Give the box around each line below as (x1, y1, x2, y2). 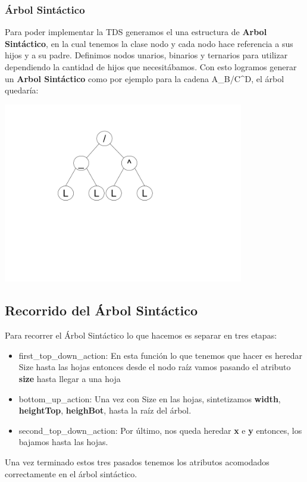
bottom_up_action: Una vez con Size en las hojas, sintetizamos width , (18, 392, 281, 405)
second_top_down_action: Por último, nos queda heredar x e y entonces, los (18, 424, 302, 436)
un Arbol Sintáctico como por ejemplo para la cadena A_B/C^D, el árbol (5, 72, 284, 84)
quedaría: (5, 84, 39, 96)
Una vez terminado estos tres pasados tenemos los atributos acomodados (5, 455, 270, 468)
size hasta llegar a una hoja (18, 372, 121, 384)
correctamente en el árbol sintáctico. (5, 467, 137, 480)
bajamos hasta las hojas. (18, 436, 108, 448)
